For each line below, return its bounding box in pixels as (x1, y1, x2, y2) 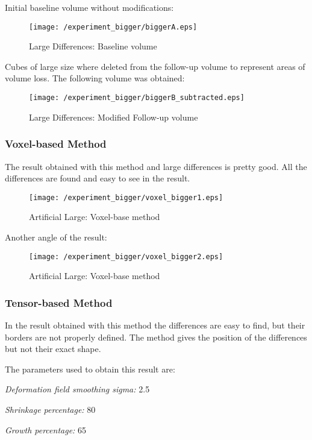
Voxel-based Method (5, 136, 107, 151)
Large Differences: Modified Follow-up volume (29, 110, 198, 123)
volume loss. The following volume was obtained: (5, 72, 185, 84)
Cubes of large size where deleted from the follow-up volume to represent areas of (5, 60, 305, 72)
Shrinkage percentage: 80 (5, 403, 96, 415)
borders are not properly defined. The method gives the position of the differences (5, 330, 307, 343)
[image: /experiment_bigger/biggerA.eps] (29, 22, 198, 31)
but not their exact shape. (5, 342, 101, 355)
